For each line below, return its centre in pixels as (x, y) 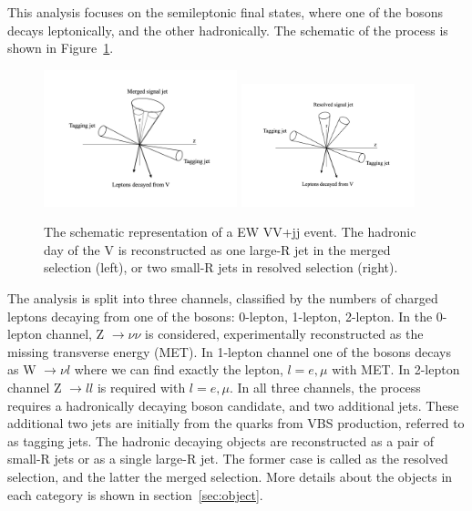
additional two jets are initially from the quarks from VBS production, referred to (236, 423)
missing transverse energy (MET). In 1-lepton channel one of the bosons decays (229, 351)
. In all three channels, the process (325, 388)
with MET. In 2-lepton (396, 369)
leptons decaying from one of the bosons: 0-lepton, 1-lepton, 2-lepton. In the (220, 316)
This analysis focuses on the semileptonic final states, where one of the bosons (225, 12)
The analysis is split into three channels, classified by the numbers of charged (223, 298)
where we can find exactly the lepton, (179, 369)
